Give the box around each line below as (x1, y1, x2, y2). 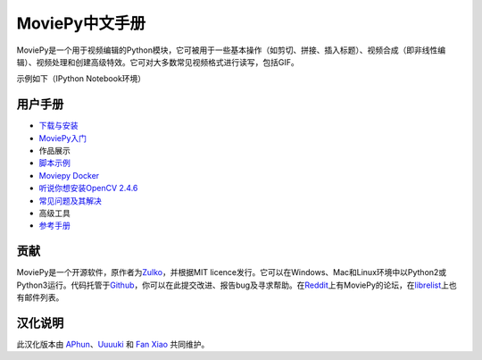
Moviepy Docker (38, 170, 100, 180)
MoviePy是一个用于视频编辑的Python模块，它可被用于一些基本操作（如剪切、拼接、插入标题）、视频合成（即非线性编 (16, 45, 446, 55)
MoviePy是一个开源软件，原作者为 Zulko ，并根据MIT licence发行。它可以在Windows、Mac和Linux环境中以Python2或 (16, 267, 447, 278)
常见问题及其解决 (38, 195, 102, 205)
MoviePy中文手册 (16, 13, 146, 33)
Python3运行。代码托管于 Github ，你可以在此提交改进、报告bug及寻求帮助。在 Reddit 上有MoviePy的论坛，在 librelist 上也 (16, 280, 457, 290)
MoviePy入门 (38, 132, 87, 143)
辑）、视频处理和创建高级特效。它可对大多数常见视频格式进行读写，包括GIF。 (16, 56, 299, 67)
